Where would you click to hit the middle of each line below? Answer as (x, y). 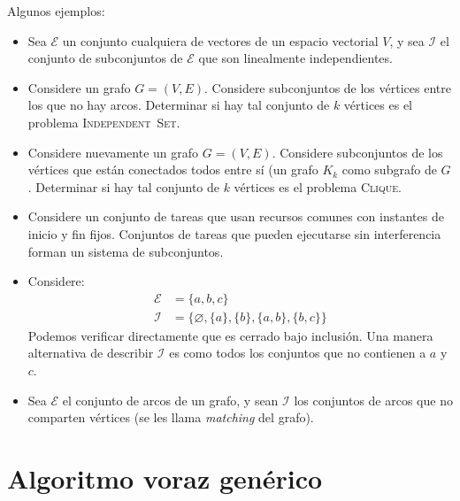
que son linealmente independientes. (295, 58)
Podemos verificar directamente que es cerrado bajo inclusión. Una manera (230, 335)
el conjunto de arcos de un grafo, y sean (170, 400)
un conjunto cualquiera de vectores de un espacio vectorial (220, 40)
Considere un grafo (79, 87)
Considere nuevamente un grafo (113, 152)
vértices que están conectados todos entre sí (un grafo (173, 170)
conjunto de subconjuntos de (105, 58)
